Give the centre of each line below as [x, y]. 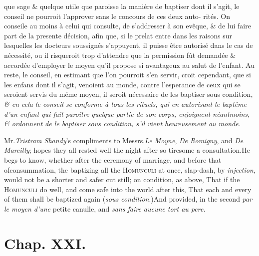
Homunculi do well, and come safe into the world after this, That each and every [128, 189]
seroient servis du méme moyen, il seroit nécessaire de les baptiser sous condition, [129, 94]
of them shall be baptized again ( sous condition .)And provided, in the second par [128, 199]
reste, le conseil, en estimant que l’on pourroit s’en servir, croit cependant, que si [128, 75]
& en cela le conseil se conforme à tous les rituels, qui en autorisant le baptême [126, 104]
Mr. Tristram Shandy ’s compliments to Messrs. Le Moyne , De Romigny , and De [124, 140]
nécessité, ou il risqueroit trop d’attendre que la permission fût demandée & [120, 55]
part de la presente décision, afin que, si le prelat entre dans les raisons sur [118, 35]
